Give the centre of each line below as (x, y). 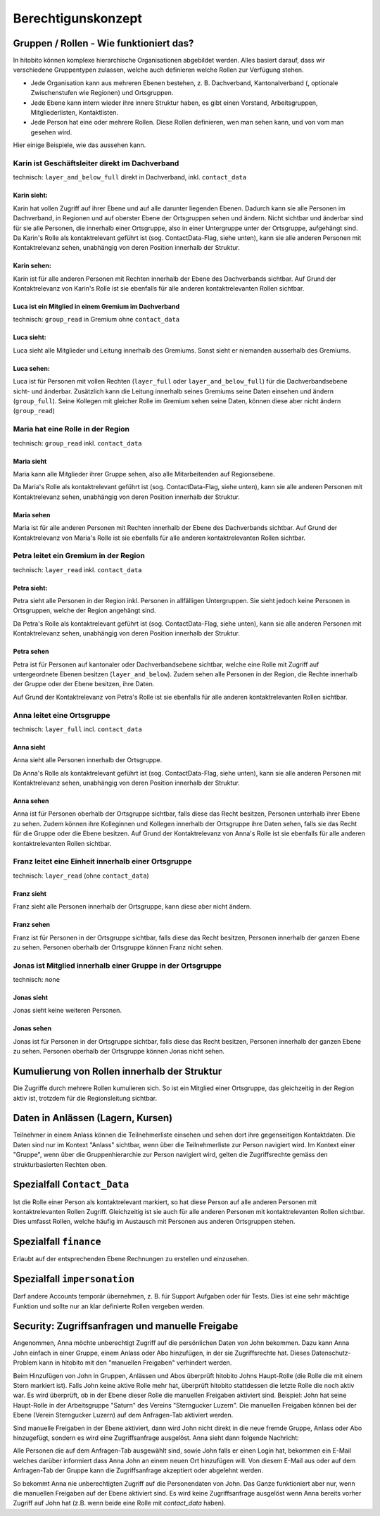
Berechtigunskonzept (77, 18)
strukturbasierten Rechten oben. (60, 1164)
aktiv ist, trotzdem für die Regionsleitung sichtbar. (85, 1098)
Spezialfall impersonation (74, 1279)
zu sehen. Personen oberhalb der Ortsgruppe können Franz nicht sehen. (118, 947)
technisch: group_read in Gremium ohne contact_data (96, 320)
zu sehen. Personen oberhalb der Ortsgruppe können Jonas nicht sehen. (119, 1051)
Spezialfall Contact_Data (71, 1185)
